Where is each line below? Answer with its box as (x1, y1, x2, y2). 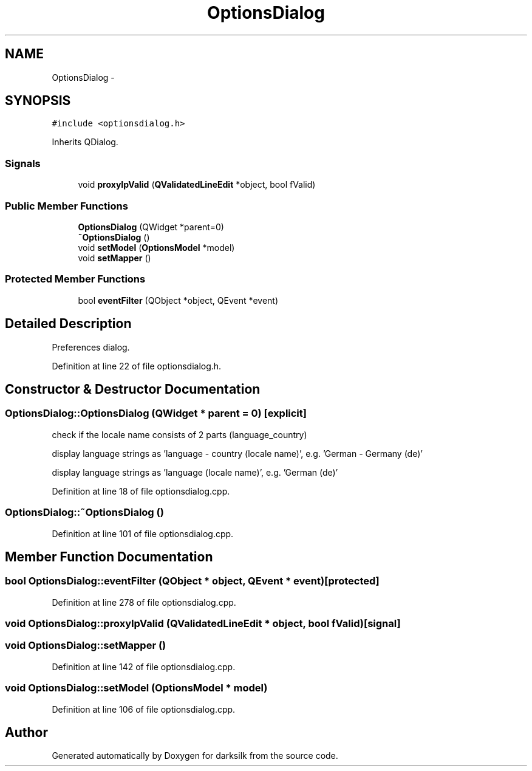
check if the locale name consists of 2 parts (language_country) (52, 429, 307, 440)
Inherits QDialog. (52, 137, 118, 148)
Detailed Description (5, 316, 132, 332)
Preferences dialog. (52, 341, 130, 352)
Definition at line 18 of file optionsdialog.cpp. (52, 485, 230, 496)
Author (5, 725, 48, 741)
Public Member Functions (5, 199, 128, 212)
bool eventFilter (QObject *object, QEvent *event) (78, 295, 279, 306)
